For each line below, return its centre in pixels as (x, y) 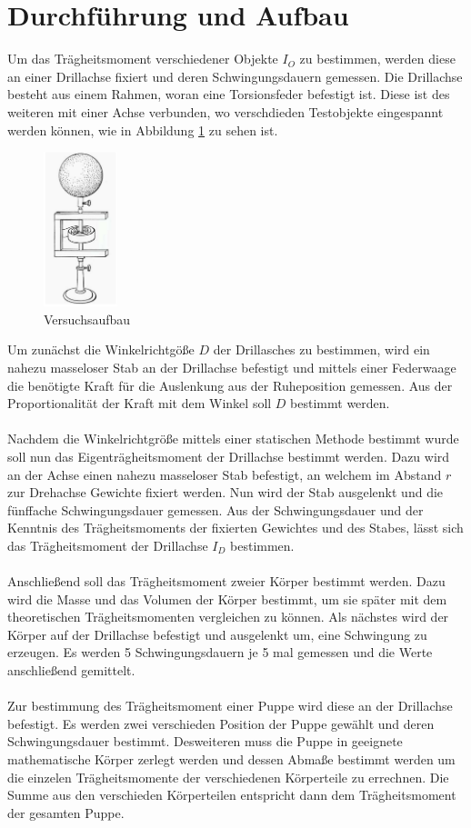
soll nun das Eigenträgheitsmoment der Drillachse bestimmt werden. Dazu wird (229, 456)
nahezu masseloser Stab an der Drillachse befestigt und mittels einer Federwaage (232, 367)
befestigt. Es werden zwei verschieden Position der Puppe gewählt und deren (221, 723)
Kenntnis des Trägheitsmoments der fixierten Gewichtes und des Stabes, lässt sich (235, 528)
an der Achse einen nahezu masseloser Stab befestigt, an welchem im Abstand (225, 474)
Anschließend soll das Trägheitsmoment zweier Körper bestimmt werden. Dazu (226, 581)
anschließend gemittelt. (71, 670)
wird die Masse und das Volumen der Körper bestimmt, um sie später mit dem (227, 599)
